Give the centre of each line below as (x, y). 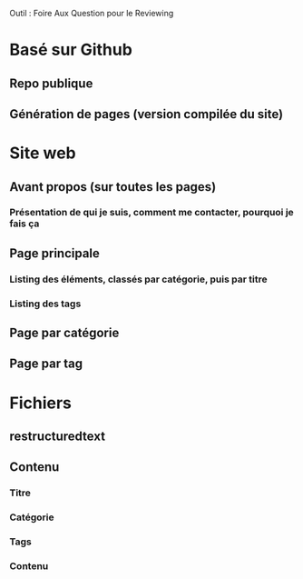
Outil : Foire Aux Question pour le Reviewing (92, 13)
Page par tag (46, 364)
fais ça (24, 224)
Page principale (54, 253)
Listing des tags (45, 304)
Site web (43, 153)
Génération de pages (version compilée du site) (147, 114)
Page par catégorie (64, 333)
